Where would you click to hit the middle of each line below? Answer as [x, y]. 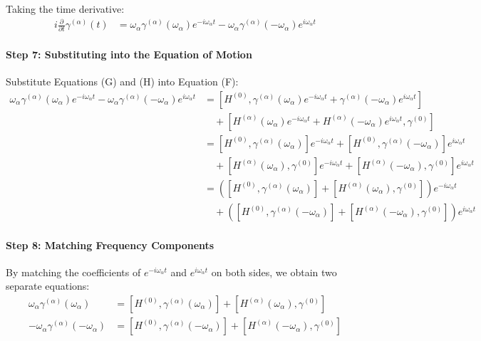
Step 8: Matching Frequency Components [110, 245]
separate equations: [48, 286]
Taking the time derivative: [65, 9]
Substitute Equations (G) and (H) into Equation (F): [122, 82]
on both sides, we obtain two [274, 272]
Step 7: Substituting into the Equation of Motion [129, 54]
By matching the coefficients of [73, 272]
